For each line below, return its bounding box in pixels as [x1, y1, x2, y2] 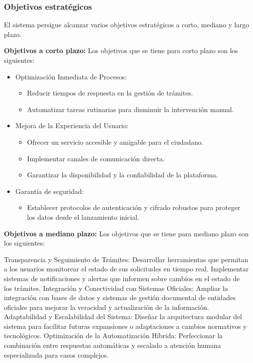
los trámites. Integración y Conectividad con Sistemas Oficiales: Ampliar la [4, 283, 228, 293]
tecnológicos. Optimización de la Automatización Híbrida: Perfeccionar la [4, 330, 223, 341]
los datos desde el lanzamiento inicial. [27, 211, 139, 222]
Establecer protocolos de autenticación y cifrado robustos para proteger [27, 202, 240, 212]
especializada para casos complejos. [4, 349, 109, 360]
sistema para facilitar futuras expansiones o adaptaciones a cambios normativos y [4, 321, 247, 331]
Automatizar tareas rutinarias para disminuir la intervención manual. [27, 104, 234, 114]
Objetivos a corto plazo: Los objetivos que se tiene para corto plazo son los [4, 45, 238, 56]
